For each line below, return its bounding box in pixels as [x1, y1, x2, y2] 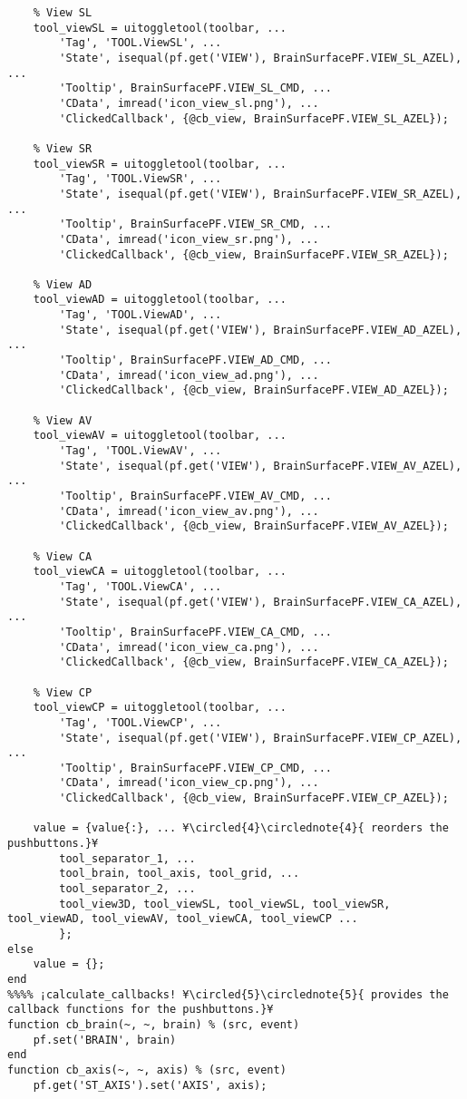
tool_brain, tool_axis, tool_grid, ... [59, 867, 300, 880]
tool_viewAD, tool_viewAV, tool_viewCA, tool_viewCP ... [7, 912, 358, 926]
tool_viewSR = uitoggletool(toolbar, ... [33, 157, 287, 170]
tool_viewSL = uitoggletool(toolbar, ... [33, 21, 287, 34]
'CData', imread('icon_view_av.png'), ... [59, 504, 319, 518]
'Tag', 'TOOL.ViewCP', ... [59, 715, 222, 729]
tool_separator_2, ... [59, 882, 196, 896]
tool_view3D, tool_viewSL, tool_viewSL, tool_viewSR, [59, 897, 391, 910]
